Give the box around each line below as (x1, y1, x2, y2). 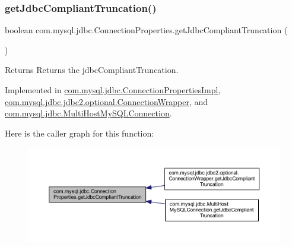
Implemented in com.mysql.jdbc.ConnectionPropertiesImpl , (5, 84, 221, 96)
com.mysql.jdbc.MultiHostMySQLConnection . (5, 107, 172, 119)
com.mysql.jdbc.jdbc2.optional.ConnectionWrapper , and (5, 95, 208, 107)
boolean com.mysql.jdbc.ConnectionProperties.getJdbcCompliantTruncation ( (5, 24, 288, 36)
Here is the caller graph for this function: (5, 126, 154, 139)
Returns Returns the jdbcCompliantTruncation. (5, 64, 179, 76)
